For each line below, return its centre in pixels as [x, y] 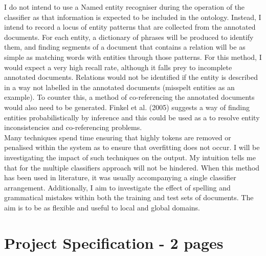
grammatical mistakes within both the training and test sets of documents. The [129, 197]
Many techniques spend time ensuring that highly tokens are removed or [118, 137]
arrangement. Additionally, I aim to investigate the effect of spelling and [117, 187]
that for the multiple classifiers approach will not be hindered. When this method [132, 167]
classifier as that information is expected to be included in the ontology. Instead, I [133, 17]
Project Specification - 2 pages [114, 242]
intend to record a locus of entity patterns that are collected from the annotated [130, 27]
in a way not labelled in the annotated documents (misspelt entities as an [119, 87]
